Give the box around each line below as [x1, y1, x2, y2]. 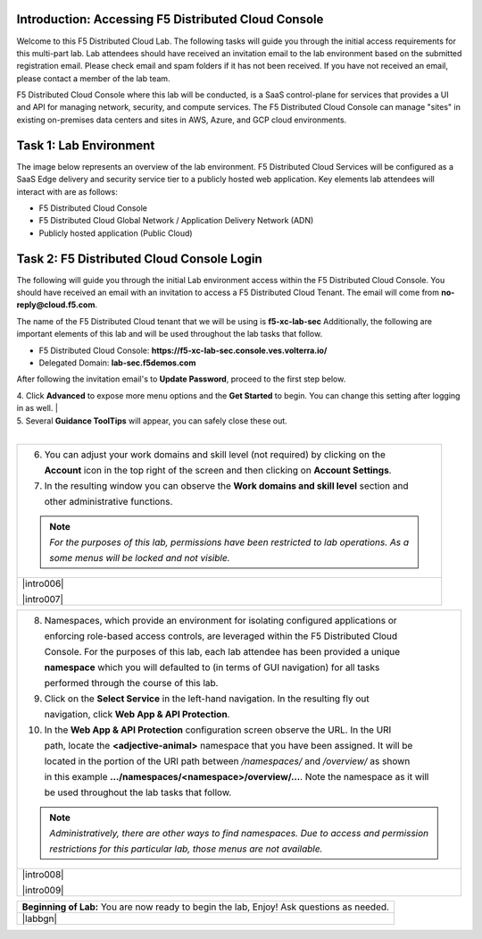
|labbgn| [21, 912, 58, 925]
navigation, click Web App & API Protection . [44, 708, 230, 720]
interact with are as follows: [16, 186, 118, 197]
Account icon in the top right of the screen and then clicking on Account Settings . [44, 464, 392, 476]
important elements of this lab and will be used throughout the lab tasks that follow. [16, 329, 323, 340]
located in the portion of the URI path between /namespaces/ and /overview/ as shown [44, 755, 411, 767]
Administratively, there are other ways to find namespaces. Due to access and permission [49, 826, 429, 839]
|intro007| [21, 592, 64, 605]
